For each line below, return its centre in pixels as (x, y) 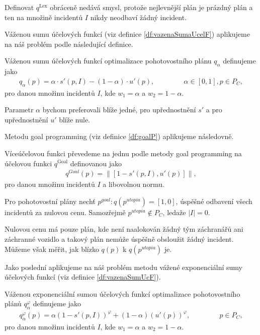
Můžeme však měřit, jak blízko (52, 249)
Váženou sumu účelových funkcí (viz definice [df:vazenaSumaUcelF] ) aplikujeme (127, 34)
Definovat (19, 7)
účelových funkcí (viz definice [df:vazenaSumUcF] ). (83, 277)
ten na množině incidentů (44, 17)
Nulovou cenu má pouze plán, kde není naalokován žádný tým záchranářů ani (124, 229)
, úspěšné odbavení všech (214, 201)
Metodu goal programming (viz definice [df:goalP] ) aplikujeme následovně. (119, 136)
